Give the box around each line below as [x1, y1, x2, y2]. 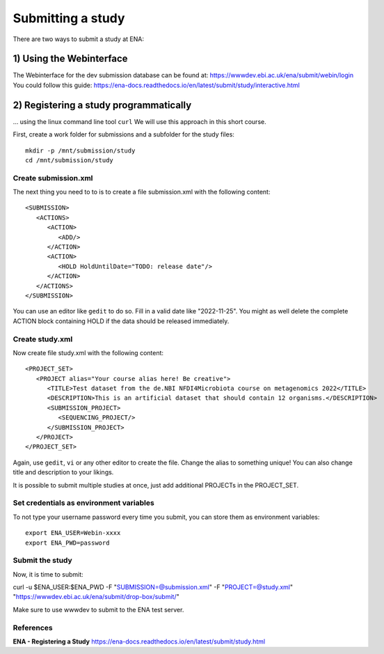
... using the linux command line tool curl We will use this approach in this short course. [13, 117, 267, 125]
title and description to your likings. [13, 468, 114, 476]
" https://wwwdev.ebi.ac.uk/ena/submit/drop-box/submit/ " [13, 593, 180, 601]
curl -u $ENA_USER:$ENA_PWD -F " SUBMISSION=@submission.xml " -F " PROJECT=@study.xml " [13, 583, 294, 591]
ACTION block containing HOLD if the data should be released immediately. [13, 317, 230, 325]
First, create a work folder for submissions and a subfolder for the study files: [13, 130, 234, 139]
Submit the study [13, 556, 72, 566]
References [13, 623, 53, 632]
